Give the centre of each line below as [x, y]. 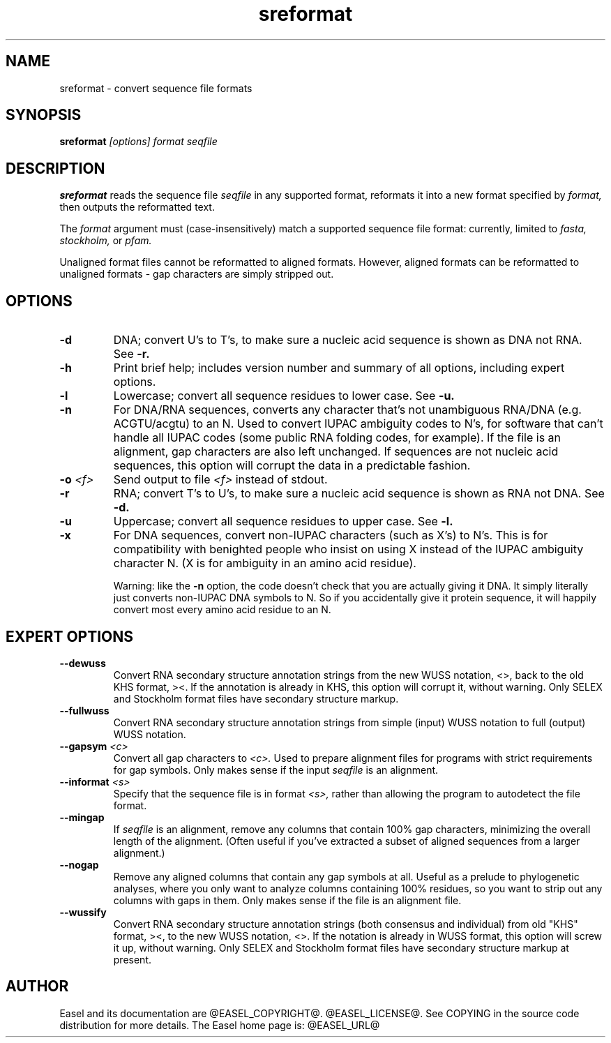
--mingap [82, 817]
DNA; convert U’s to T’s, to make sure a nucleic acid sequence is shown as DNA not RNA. [348, 340]
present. [133, 959]
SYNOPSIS [44, 115]
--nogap [79, 864]
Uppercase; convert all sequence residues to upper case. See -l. [283, 521]
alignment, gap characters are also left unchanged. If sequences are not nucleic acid [336, 452]
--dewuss [83, 663]
